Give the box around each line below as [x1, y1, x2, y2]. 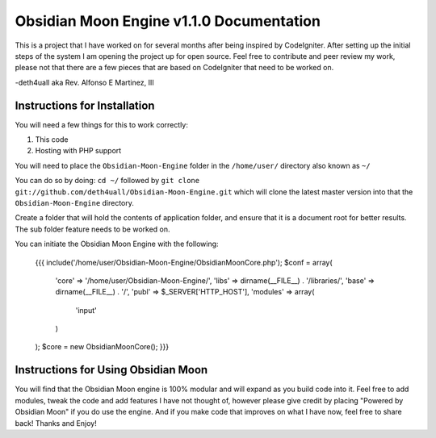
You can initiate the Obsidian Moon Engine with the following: [15, 239, 219, 249]
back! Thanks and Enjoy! [15, 418, 97, 428]
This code [35, 135, 69, 144]
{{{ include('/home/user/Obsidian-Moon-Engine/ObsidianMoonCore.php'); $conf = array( [35, 257, 333, 267]
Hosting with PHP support [35, 146, 122, 156]
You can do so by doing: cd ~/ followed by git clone [15, 176, 200, 186]
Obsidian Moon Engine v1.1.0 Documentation [15, 12, 321, 30]
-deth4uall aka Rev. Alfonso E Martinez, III [15, 77, 154, 87]
